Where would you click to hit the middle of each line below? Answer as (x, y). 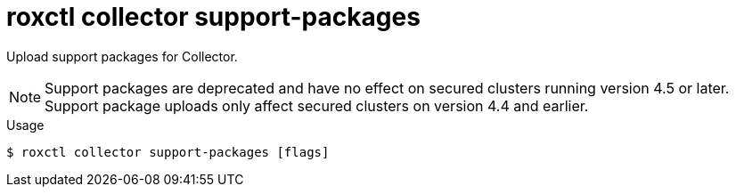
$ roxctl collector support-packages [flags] (168, 152)
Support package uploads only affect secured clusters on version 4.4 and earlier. (317, 105)
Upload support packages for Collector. (122, 56)
